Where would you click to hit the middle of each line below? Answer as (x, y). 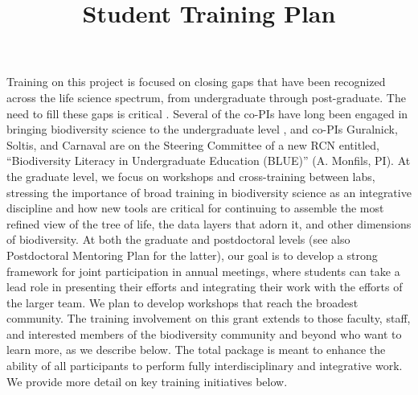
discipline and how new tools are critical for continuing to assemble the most (195, 208)
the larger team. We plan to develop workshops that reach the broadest (182, 302)
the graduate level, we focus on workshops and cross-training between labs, (191, 176)
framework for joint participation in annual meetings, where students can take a (203, 271)
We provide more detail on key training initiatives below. (147, 381)
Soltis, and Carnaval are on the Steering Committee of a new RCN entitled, (193, 144)
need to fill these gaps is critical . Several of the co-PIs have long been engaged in (207, 113)
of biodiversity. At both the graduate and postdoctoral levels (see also (178, 239)
